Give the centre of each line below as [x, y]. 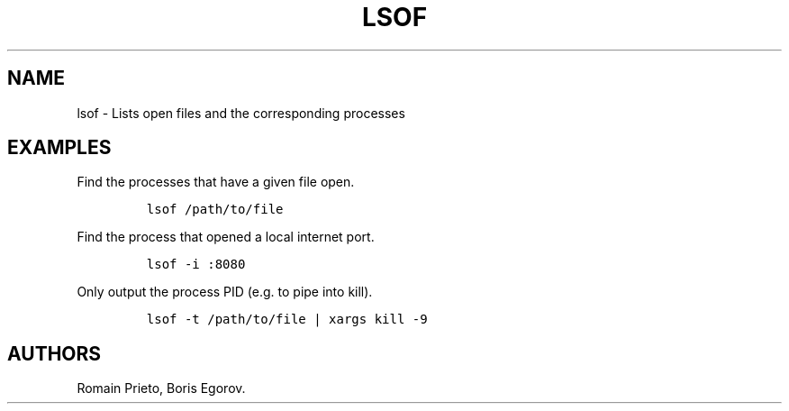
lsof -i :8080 [196, 265]
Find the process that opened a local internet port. [226, 237]
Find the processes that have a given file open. [216, 182]
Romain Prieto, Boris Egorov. [161, 388]
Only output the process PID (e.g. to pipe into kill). [225, 292]
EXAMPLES [59, 148]
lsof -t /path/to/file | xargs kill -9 [287, 320]
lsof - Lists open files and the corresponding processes [241, 113]
